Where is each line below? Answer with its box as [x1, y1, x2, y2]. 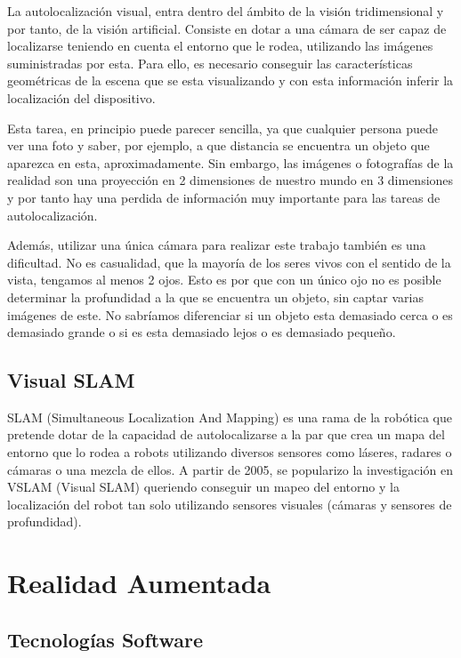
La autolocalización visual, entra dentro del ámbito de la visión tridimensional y [7, 2, 444, 20]
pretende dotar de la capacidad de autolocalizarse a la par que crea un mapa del [7, 425, 445, 444]
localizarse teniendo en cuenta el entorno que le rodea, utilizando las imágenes [7, 36, 433, 55]
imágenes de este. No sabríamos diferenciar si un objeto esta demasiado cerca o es [7, 305, 453, 324]
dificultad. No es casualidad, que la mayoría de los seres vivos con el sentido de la [7, 253, 451, 271]
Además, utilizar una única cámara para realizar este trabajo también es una [7, 236, 426, 254]
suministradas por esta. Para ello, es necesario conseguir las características [7, 53, 413, 72]
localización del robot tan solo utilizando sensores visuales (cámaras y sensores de [7, 494, 452, 513]
